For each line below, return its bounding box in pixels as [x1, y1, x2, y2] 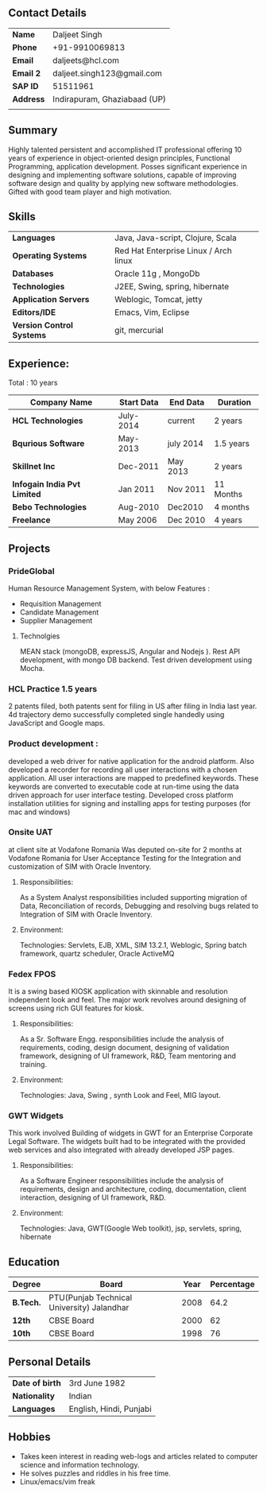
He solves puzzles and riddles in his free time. [19, 1468, 171, 1478]
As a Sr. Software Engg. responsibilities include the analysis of [19, 1034, 224, 1044]
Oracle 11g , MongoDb [114, 268, 200, 279]
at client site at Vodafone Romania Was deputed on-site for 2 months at [8, 844, 242, 854]
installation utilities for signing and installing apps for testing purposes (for [8, 798, 251, 808]
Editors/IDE [12, 307, 56, 318]
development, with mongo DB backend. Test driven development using [19, 655, 253, 665]
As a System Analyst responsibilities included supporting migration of [19, 892, 248, 902]
